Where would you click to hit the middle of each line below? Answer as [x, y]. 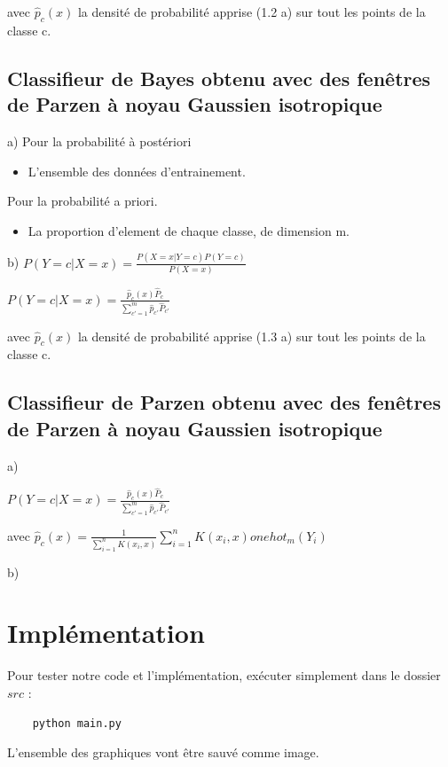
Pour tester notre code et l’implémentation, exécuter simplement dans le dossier [224, 675]
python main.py [77, 723]
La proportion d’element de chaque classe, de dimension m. [189, 230]
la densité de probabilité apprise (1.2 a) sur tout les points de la [252, 12]
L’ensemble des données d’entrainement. [137, 171]
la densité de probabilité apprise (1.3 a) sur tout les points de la [252, 336]
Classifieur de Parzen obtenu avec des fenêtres [224, 402]
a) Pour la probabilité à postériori [99, 141]
